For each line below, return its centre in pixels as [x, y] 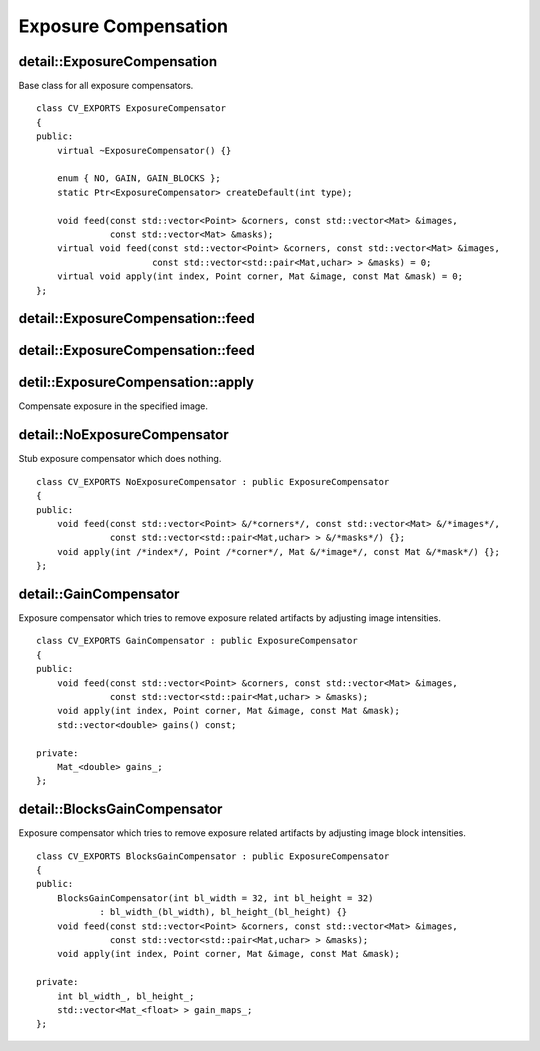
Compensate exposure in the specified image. [113, 406]
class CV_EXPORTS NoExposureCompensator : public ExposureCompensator [213, 481]
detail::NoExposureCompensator [123, 435]
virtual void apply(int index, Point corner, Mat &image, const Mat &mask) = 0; [260, 276]
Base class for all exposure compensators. [106, 86]
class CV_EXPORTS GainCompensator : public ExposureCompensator [197, 641]
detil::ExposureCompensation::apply [136, 382]
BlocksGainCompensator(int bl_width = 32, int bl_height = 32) [215, 898]
